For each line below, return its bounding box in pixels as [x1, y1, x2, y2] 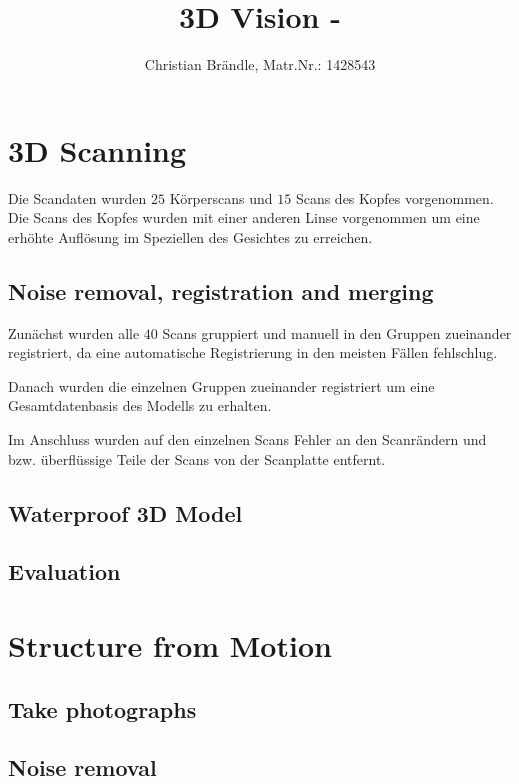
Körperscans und [169, 187, 273, 208]
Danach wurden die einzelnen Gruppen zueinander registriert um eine [8, 375, 435, 396]
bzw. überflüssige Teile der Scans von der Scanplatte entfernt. [8, 448, 386, 469]
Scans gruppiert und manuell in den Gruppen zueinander [162, 322, 512, 343]
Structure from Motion [8, 624, 332, 665]
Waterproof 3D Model [8, 497, 243, 528]
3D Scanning [8, 129, 187, 170]
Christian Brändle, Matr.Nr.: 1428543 [144, 54, 376, 75]
